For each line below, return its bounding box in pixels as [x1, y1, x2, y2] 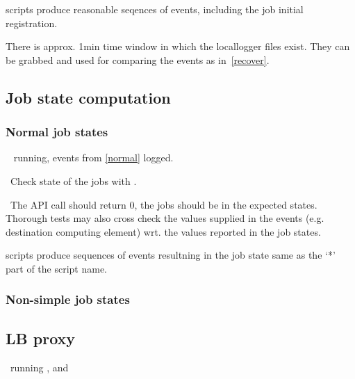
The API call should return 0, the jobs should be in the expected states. [10, 197, 317, 211]
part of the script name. [6, 261, 107, 275]
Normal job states [6, 123, 108, 140]
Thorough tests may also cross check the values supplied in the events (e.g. [6, 211, 324, 225]
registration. [6, 15, 58, 30]
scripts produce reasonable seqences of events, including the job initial [6, 2, 304, 16]
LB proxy [6, 327, 76, 348]
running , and [10, 360, 69, 374]
